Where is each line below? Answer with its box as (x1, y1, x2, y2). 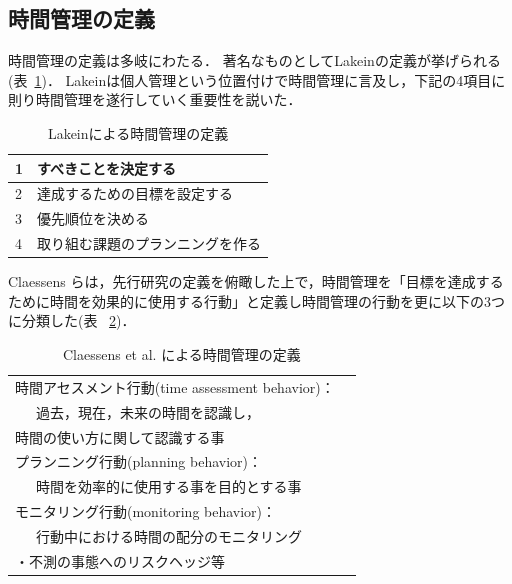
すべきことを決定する (37, 157, 177, 178)
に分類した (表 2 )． (8, 310, 136, 331)
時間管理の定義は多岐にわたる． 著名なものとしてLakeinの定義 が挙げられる (8, 50, 501, 71)
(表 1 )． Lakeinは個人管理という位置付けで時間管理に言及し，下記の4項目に (8, 69, 506, 90)
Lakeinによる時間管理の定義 (47, 122, 229, 143)
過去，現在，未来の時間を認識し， (35, 401, 260, 422)
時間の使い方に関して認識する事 (15, 426, 225, 447)
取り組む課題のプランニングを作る (37, 233, 262, 254)
